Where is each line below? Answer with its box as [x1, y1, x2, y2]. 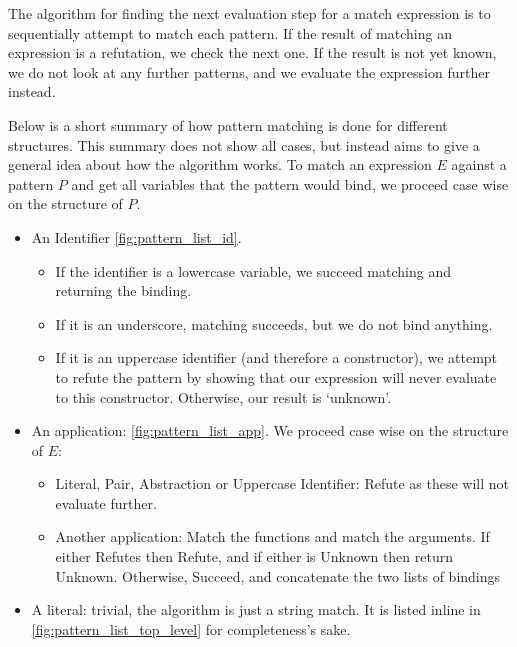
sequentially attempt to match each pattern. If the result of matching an [8, 22, 452, 43]
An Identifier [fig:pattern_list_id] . [31, 226, 242, 247]
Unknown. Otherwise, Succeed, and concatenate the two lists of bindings [55, 565, 501, 586]
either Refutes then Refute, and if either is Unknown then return [55, 546, 453, 567]
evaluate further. [55, 492, 157, 513]
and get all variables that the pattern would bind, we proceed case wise [71, 173, 509, 194]
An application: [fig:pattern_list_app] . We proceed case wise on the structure [31, 420, 509, 441]
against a [451, 154, 507, 175]
